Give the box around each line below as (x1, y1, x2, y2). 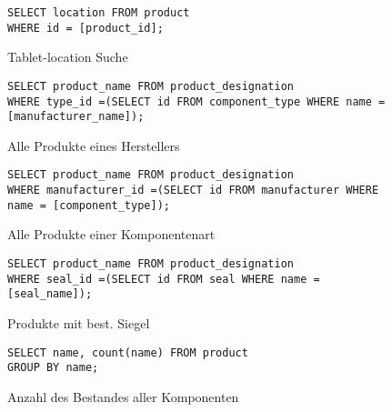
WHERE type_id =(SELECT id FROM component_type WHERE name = (7, 95, 386, 108)
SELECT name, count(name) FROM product (7, 346, 248, 359)
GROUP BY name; (7, 361, 99, 375)
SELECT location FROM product (7, 6, 190, 19)
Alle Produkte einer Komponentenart (7, 225, 216, 244)
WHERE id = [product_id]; (7, 21, 164, 35)
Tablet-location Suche (7, 47, 128, 66)
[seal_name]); (7, 287, 93, 301)
